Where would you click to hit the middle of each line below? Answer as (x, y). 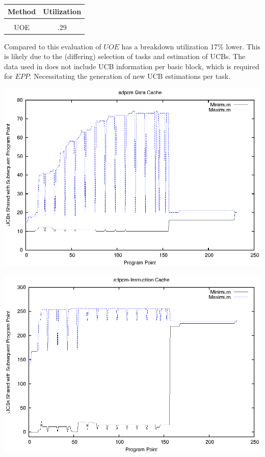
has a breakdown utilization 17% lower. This (191, 46)
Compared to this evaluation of (53, 46)
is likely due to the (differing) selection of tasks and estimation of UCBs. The (125, 56)
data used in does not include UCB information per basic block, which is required (132, 66)
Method (22, 11)
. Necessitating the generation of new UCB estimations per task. (130, 76)
